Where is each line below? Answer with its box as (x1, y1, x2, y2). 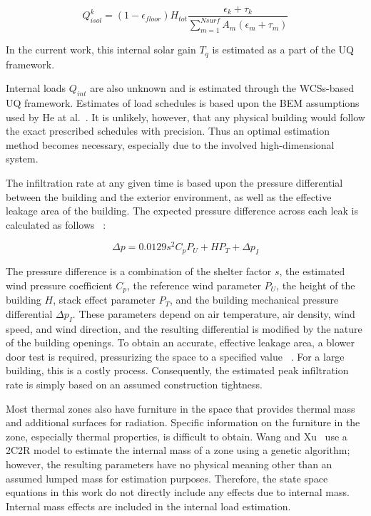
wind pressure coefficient (6, 277, 113, 292)
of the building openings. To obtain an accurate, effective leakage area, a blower (6, 335, 355, 350)
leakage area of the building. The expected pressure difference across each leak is (6, 203, 359, 218)
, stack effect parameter (53, 292, 156, 307)
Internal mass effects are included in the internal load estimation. (6, 498, 291, 513)
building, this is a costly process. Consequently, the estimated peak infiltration (6, 363, 349, 378)
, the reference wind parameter (126, 277, 261, 292)
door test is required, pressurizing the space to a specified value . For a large (6, 349, 345, 363)
